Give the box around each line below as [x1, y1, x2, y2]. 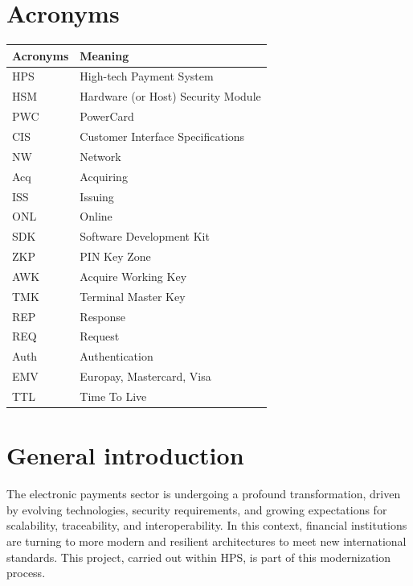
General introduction [6, 439, 244, 472]
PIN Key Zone [80, 248, 151, 265]
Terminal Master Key [80, 287, 186, 304]
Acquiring [80, 167, 128, 184]
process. [6, 564, 46, 581]
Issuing [80, 188, 114, 204]
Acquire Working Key [80, 267, 187, 284]
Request [80, 328, 120, 345]
